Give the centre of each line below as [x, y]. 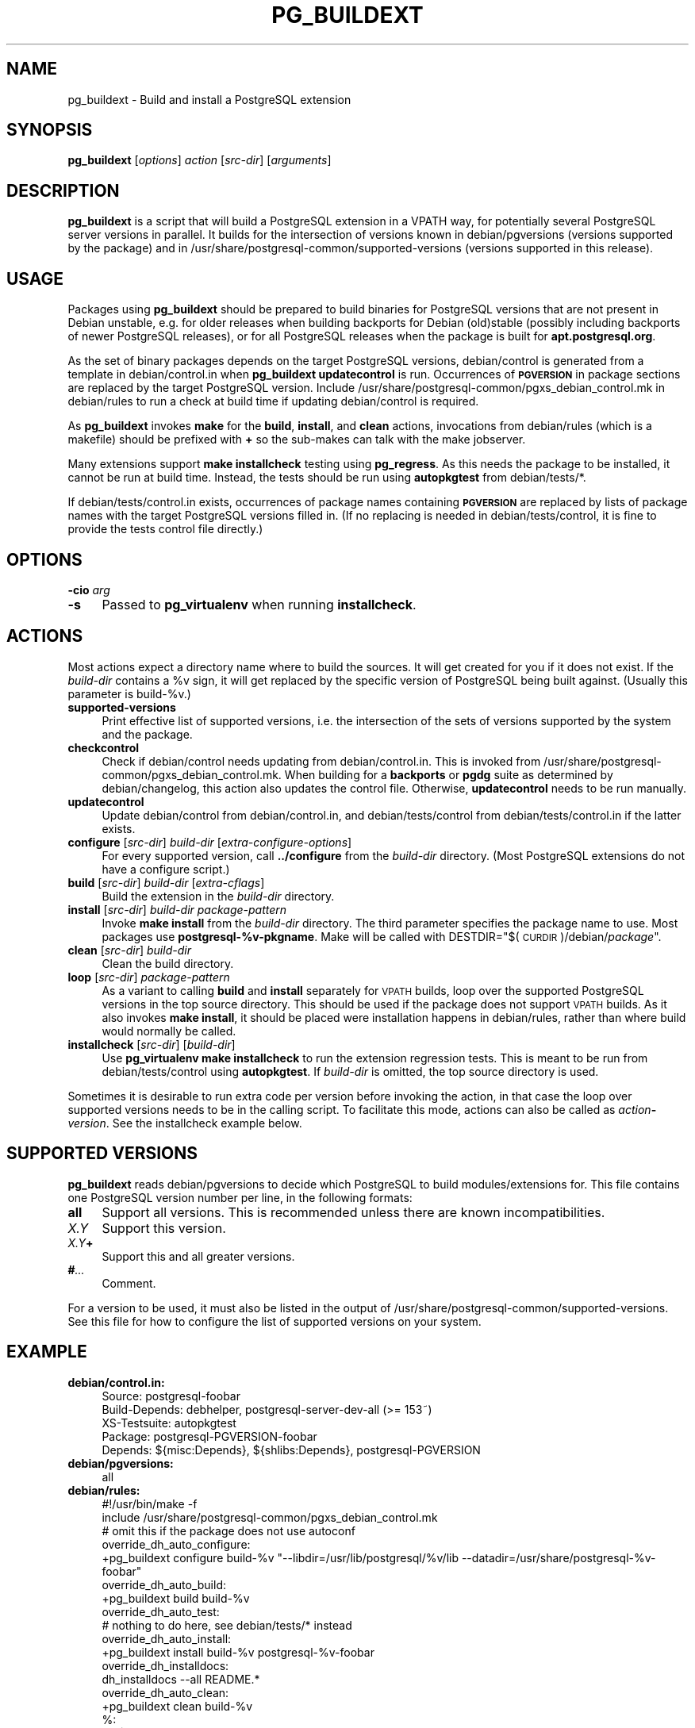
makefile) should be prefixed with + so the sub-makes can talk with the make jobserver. [297, 440]
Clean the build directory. [168, 963]
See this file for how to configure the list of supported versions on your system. [275, 1321]
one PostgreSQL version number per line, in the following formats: [240, 1197]
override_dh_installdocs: [165, 1665]
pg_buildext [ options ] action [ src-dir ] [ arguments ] [200, 160]
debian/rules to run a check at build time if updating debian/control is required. [273, 401]
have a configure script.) [166, 869]
